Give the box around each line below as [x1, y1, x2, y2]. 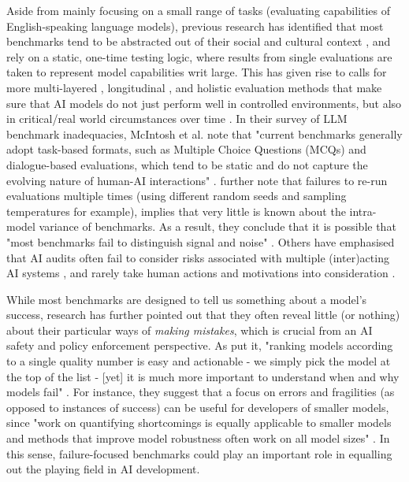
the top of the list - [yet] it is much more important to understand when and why [6, 368, 400, 384]
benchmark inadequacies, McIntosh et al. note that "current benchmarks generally [6, 125, 403, 142]
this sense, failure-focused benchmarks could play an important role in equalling [6, 445, 392, 462]
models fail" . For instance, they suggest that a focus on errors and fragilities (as [6, 384, 395, 400]
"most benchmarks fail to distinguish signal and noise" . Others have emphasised [6, 233, 395, 250]
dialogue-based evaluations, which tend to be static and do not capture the [6, 156, 368, 172]
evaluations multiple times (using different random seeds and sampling [6, 187, 347, 204]
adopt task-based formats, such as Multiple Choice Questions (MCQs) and [6, 141, 366, 158]
